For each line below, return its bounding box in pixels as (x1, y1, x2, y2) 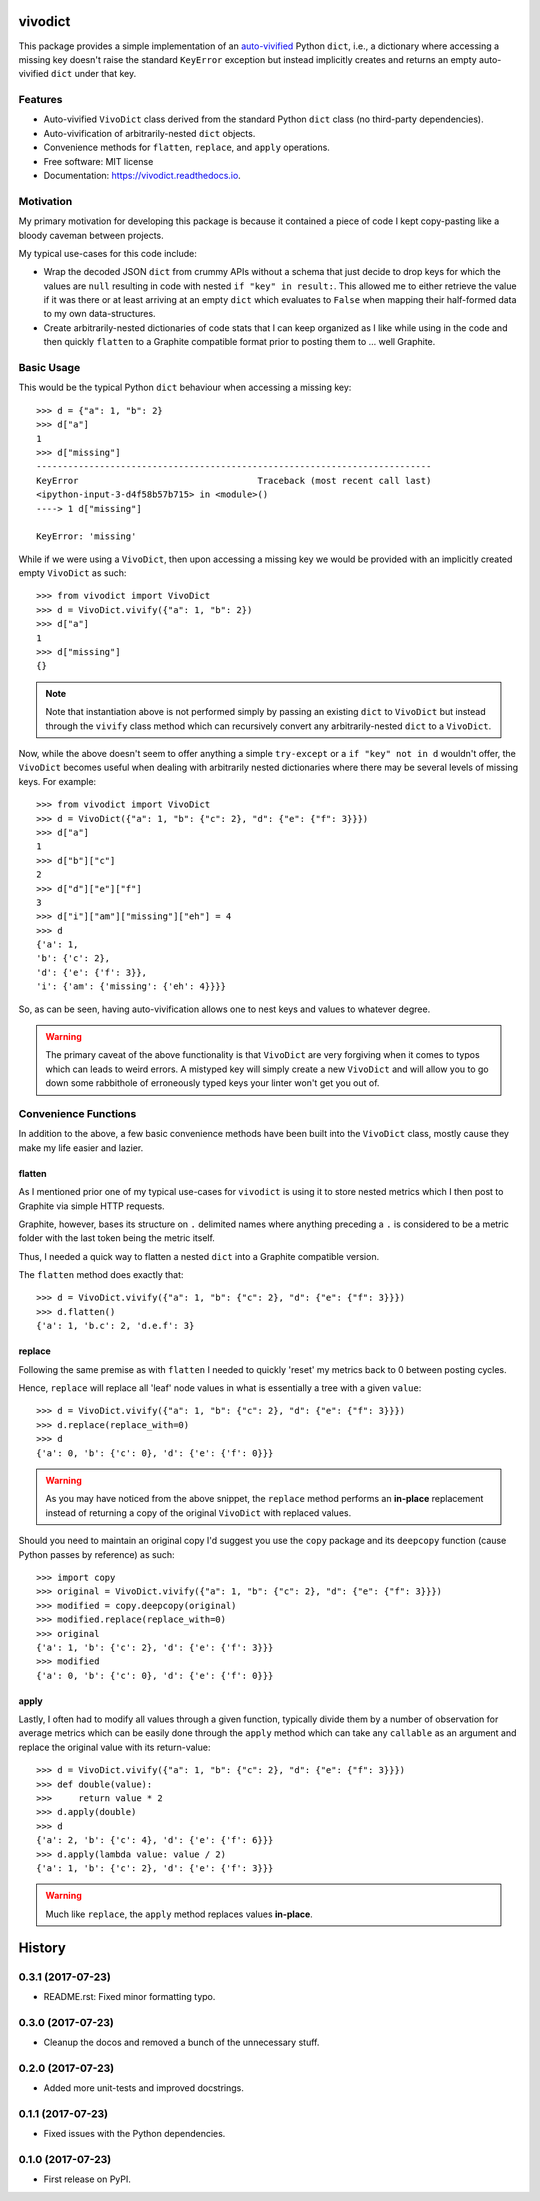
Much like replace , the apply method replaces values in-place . (45, 1908, 314, 1920)
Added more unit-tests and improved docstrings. (43, 2082, 245, 2094)
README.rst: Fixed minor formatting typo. (43, 1990, 216, 2002)
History (18, 1939, 67, 1956)
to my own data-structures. (43, 308, 156, 320)
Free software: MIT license (43, 155, 154, 167)
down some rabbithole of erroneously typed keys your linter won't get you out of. (45, 1077, 380, 1089)
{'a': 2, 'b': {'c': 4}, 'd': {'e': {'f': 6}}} (36, 1835, 274, 1846)
